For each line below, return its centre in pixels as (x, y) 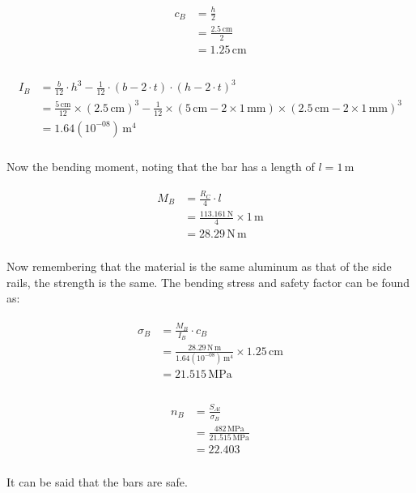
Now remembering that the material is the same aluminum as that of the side (199, 266)
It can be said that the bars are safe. (97, 481)
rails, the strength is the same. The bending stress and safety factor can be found (208, 282)
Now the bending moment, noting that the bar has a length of (161, 166)
